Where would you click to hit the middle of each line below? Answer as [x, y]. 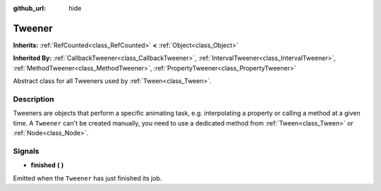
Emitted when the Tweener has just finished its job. [87, 178]
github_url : [29, 8]
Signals [26, 151]
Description [34, 99]
